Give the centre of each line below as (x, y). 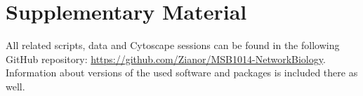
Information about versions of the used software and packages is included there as (182, 73)
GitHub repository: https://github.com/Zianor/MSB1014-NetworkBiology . (166, 59)
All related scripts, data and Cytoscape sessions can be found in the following (173, 45)
